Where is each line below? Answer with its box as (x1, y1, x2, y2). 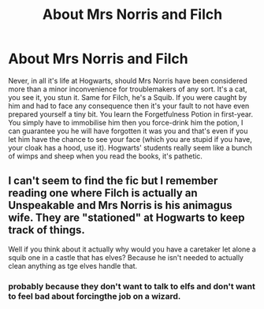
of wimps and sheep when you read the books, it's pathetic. (8, 151, 203, 161)
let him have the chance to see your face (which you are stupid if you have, (8, 134, 252, 143)
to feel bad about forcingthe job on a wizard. (8, 290, 181, 301)
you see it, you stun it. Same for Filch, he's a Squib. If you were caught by (8, 92, 247, 102)
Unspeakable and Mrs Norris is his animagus (8, 199, 232, 212)
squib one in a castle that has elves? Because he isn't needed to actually (8, 252, 244, 262)
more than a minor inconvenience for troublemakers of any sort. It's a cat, (8, 84, 247, 94)
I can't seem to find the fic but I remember (8, 174, 218, 188)
